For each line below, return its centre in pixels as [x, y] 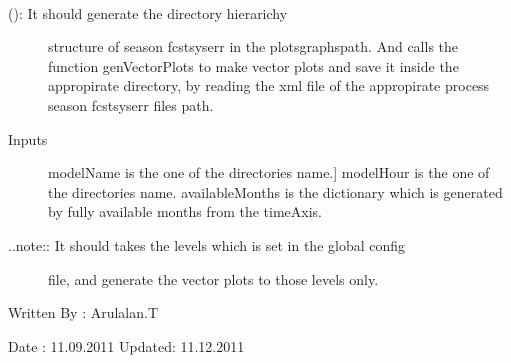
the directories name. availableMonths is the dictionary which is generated [275, 191]
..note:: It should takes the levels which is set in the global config [207, 244]
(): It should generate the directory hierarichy [148, 12]
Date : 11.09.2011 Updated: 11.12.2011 [126, 345]
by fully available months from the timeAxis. [185, 211]
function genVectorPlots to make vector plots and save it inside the [253, 65]
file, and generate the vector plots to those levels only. [213, 278]
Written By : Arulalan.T [83, 312]
